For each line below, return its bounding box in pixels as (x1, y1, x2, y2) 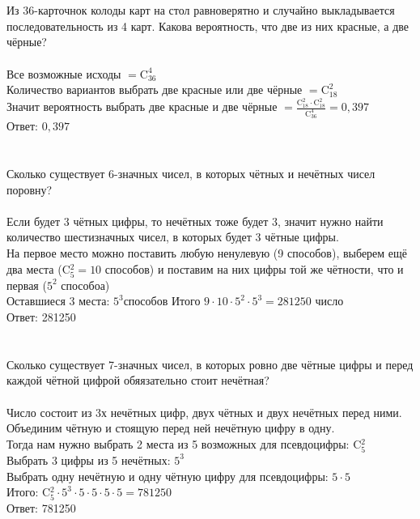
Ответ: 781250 (6, 500, 76, 517)
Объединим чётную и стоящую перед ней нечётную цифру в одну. (6, 419, 335, 436)
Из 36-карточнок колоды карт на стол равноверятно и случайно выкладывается (6, 2, 395, 19)
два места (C (6, 260, 70, 277)
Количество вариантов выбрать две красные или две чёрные (6, 81, 303, 98)
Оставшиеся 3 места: (6, 292, 110, 309)
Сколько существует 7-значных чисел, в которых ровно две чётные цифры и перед (6, 355, 414, 372)
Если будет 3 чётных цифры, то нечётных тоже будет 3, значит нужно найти (6, 212, 384, 229)
